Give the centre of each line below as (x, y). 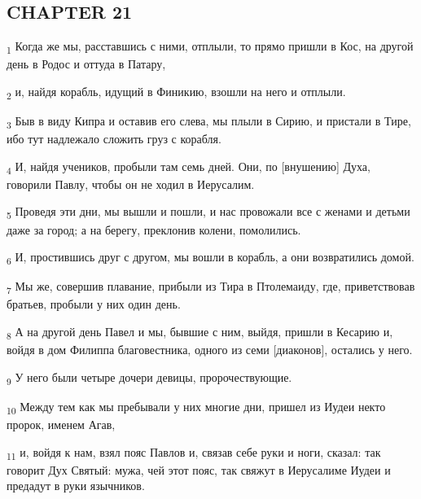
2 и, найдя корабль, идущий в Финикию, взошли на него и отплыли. (176, 92)
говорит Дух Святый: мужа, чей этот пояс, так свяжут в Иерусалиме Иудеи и (199, 469)
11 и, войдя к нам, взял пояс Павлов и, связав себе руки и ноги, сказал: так (194, 453)
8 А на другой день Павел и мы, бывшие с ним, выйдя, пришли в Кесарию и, (200, 333)
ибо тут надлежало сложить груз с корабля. (114, 139)
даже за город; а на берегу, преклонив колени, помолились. (154, 229)
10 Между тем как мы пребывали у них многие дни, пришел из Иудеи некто (196, 407)
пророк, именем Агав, (61, 425)
